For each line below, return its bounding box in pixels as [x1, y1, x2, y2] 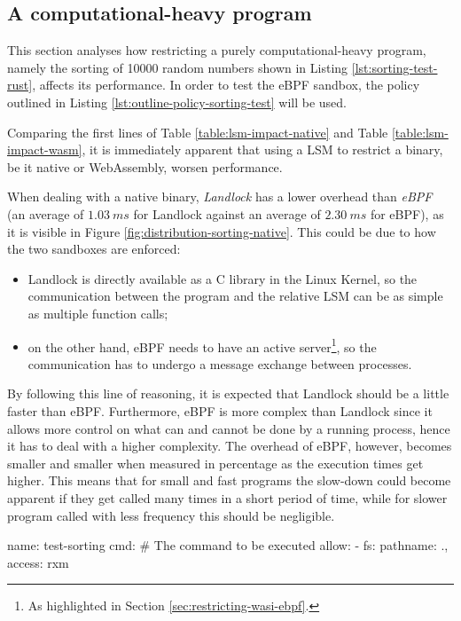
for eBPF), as [370, 204, 444, 223]
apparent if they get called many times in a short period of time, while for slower [7, 488, 448, 507]
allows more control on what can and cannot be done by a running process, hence [7, 419, 450, 437]
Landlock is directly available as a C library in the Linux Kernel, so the [27, 269, 418, 287]
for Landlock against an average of [133, 204, 321, 223]
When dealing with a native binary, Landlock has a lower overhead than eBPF [7, 187, 433, 206]
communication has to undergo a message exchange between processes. [27, 354, 412, 373]
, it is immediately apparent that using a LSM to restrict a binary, [82, 140, 443, 159]
